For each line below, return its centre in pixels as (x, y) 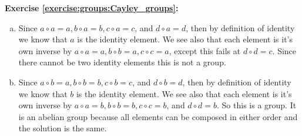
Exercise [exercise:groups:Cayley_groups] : (92, 8)
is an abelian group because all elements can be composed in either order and (158, 116)
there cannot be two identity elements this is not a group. (122, 62)
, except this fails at (205, 50)
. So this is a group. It (257, 105)
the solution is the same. (63, 128)
